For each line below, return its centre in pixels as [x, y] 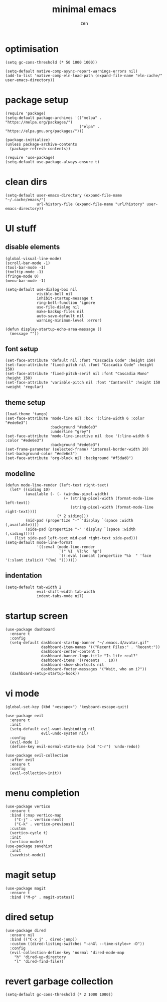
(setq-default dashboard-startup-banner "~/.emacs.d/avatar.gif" [79, 643]
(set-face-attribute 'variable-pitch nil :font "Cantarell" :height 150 [83, 383]
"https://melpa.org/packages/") [39, 122]
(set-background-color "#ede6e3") [41, 454]
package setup [37, 100]
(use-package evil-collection [37, 755]
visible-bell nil [55, 294]
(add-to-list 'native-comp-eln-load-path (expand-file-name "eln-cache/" [84, 76]
